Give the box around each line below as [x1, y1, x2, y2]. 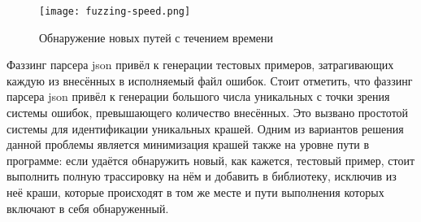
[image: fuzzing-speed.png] [39, 6, 191, 17]
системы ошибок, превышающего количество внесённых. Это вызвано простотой [7, 104, 409, 121]
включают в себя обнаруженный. [7, 199, 169, 216]
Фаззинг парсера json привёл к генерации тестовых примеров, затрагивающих [7, 56, 394, 73]
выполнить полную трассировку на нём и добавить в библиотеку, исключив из [7, 168, 397, 185]
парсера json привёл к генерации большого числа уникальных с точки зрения [7, 88, 390, 105]
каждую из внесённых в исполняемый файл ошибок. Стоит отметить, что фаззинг [7, 72, 413, 89]
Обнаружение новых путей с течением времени [39, 28, 273, 46]
